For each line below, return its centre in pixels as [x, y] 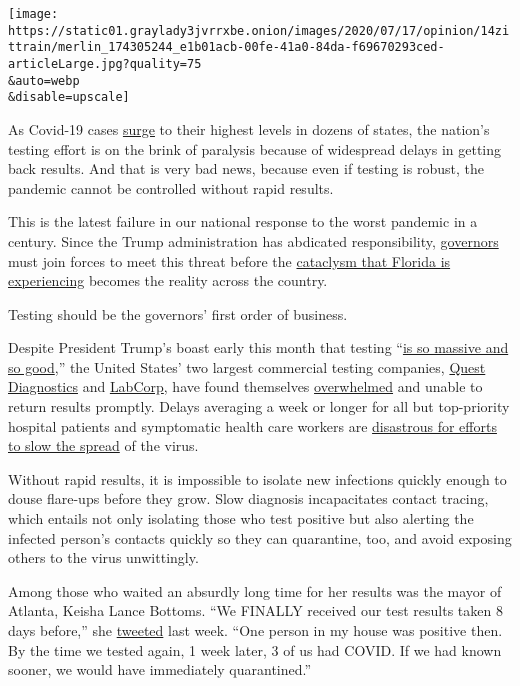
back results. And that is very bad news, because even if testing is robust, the [246, 168]
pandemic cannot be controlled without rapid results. [171, 187]
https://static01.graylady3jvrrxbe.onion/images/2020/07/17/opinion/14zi [259, 30]
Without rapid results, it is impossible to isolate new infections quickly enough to [257, 478]
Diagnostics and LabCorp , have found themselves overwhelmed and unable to [245, 386]
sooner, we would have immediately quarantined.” [160, 669]
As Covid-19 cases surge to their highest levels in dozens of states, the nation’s [249, 128]
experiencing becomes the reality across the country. [168, 280]
